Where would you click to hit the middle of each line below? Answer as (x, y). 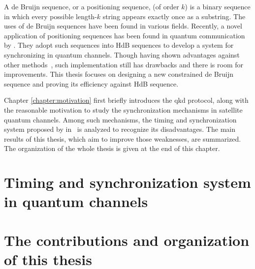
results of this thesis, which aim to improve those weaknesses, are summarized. (123, 138)
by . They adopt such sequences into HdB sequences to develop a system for (119, 45)
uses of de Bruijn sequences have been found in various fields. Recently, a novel (123, 26)
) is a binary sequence (218, 6)
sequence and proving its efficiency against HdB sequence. (91, 83)
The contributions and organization (127, 240)
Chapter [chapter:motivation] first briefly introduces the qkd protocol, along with (126, 100)
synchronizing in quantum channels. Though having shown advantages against (122, 54)
